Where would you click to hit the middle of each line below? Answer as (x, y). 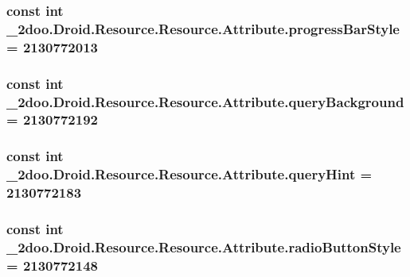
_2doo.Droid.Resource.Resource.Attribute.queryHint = (189, 174)
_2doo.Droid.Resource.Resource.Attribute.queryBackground (205, 101)
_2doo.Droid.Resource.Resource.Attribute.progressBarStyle (203, 28)
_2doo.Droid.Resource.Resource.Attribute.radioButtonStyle (204, 246)
